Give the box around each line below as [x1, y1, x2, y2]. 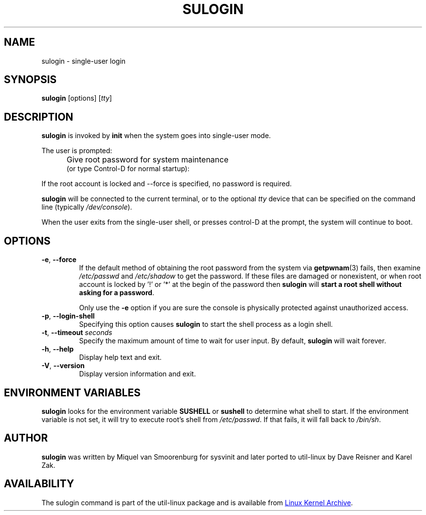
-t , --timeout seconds [41, 328, 112, 337]
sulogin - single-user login [41, 56, 126, 65]
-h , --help [41, 345, 74, 354]
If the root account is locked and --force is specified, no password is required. [41, 179, 292, 188]
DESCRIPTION [4, 110, 73, 123]
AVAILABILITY [4, 478, 74, 490]
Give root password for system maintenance [67, 155, 229, 165]
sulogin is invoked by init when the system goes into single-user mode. [41, 131, 271, 140]
